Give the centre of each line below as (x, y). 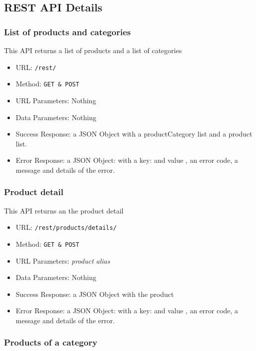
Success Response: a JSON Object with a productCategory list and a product (134, 134)
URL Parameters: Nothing (56, 100)
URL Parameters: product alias (63, 260)
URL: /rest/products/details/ (66, 227)
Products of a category (51, 342)
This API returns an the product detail (64, 210)
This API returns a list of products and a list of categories (93, 50)
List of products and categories (67, 32)
